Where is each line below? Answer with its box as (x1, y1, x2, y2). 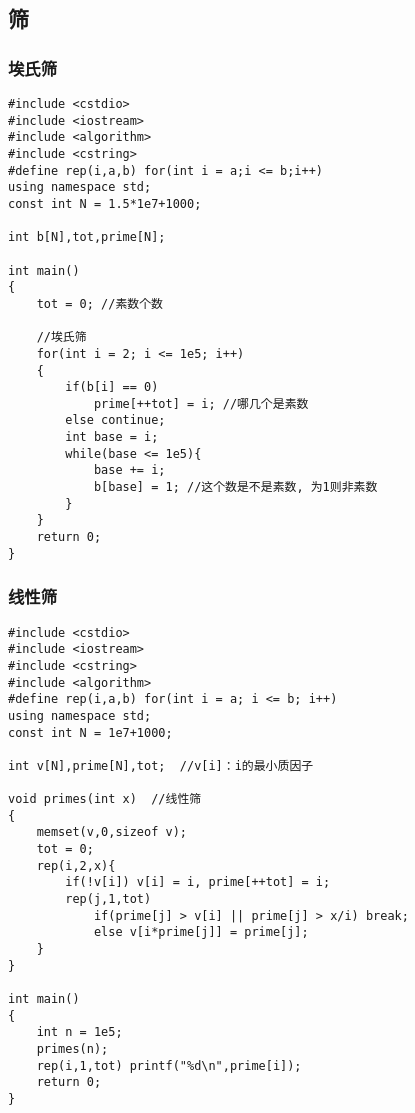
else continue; (65, 413, 166, 428)
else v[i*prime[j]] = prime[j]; (93, 925, 309, 940)
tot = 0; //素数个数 (36, 296, 163, 311)
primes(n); (36, 1042, 109, 1056)
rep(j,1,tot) (65, 892, 152, 907)
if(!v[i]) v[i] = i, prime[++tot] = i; (65, 875, 331, 890)
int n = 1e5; (36, 1025, 123, 1040)
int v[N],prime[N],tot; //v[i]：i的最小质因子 (8, 758, 314, 773)
